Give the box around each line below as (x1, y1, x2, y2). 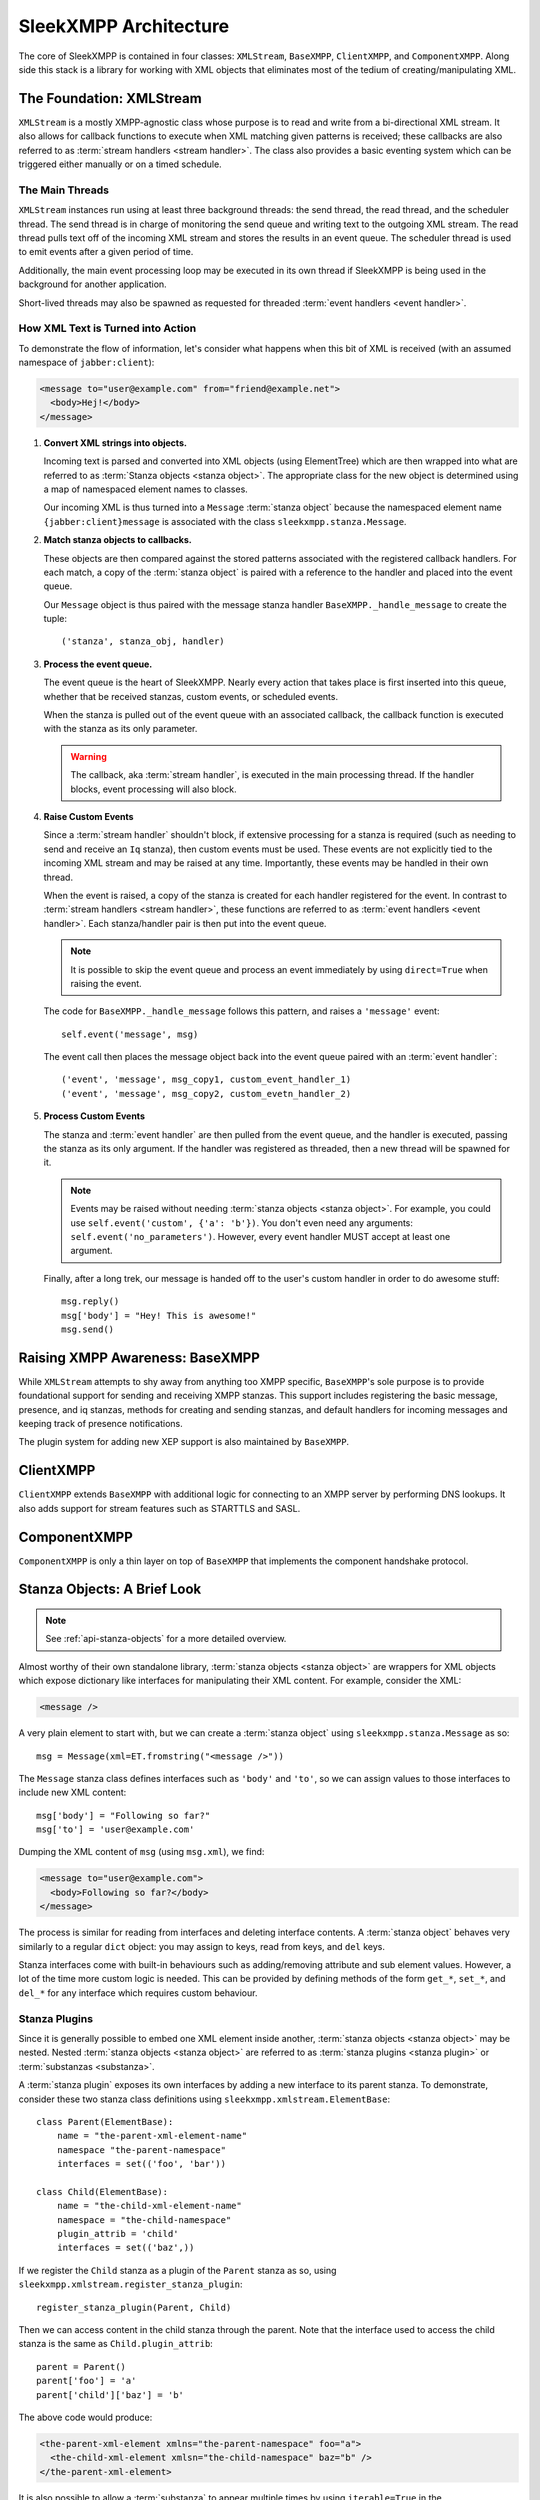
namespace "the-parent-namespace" (56, 2144, 227, 2155)
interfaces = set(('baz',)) (56, 2242, 195, 2254)
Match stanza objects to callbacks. (43, 534, 192, 546)
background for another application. (18, 278, 167, 290)
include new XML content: (18, 1786, 127, 1799)
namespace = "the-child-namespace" (56, 2214, 232, 2225)
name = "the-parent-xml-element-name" (56, 2130, 248, 2142)
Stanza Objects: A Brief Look (18, 1581, 202, 1598)
